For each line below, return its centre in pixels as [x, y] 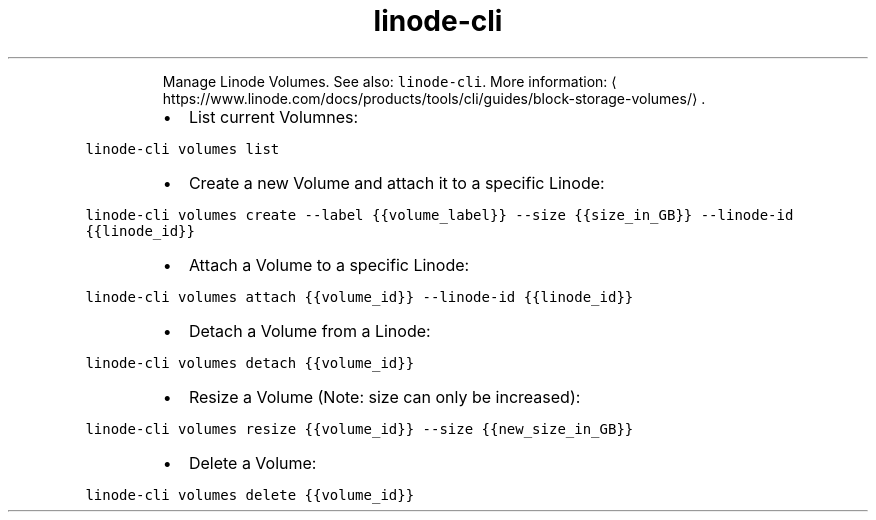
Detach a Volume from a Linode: [309, 330]
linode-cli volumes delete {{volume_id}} [250, 494]
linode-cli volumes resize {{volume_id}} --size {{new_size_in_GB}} [359, 428]
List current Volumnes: [273, 116]
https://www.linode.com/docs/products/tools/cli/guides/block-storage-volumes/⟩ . [434, 98]
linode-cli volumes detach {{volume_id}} [250, 362]
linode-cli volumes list [182, 148]
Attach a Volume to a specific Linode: [329, 264]
